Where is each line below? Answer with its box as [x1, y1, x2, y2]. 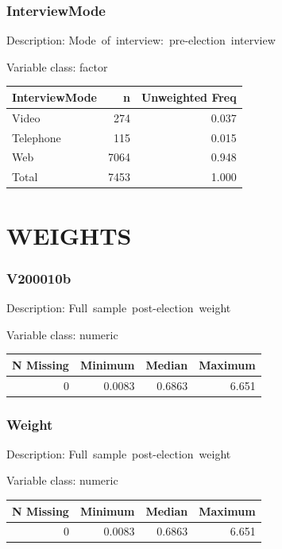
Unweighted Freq [141, 88, 237, 105]
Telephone [12, 129, 61, 145]
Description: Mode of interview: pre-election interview [6, 32, 276, 48]
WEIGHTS [6, 218, 132, 251]
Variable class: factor [6, 58, 108, 75]
